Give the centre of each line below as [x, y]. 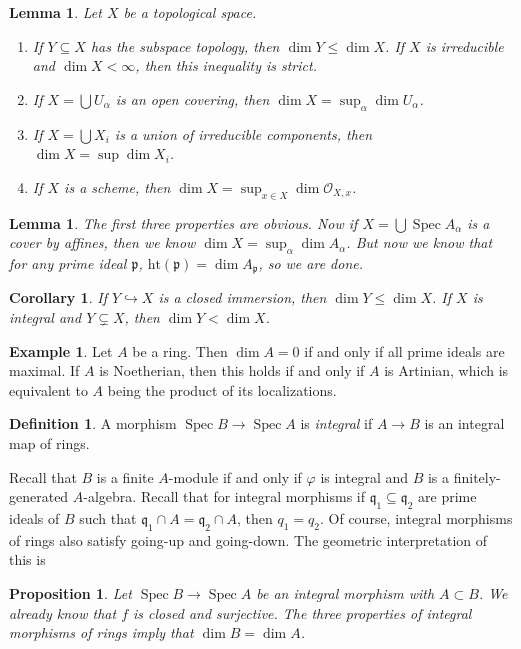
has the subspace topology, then [185, 45]
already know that [63, 612]
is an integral [464, 423]
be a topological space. [190, 12]
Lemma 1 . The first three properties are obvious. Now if [183, 222]
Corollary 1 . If [58, 297]
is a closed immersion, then [242, 297]
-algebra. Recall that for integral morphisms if [224, 496]
